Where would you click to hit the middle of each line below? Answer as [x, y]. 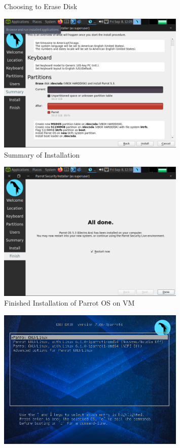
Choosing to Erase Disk [41, 6]
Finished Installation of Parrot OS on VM [69, 303]
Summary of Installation [42, 154]
